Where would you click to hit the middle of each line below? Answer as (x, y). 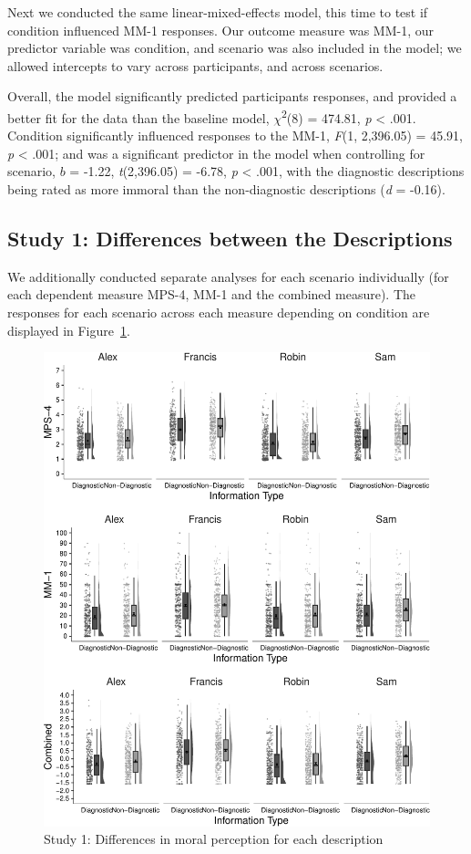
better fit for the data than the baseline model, (138, 117)
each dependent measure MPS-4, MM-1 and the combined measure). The (212, 294)
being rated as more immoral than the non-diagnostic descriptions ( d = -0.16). (226, 189)
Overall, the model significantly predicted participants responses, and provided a (232, 96)
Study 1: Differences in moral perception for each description (214, 839)
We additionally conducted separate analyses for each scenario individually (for (228, 276)
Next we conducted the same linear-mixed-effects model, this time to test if (218, 12)
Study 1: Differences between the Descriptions (230, 238)
